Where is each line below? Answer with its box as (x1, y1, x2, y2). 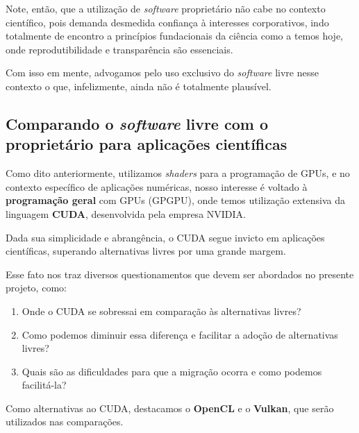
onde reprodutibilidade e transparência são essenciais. (6, 42, 233, 56)
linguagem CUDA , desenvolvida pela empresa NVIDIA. (6, 206, 246, 221)
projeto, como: (6, 280, 67, 295)
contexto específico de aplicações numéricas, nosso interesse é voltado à (6, 179, 308, 194)
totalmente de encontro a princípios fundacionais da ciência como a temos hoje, (6, 28, 344, 43)
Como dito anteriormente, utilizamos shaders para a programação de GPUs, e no (6, 166, 350, 180)
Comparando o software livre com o (6, 112, 269, 134)
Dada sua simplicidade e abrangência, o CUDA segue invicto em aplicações (6, 230, 325, 244)
